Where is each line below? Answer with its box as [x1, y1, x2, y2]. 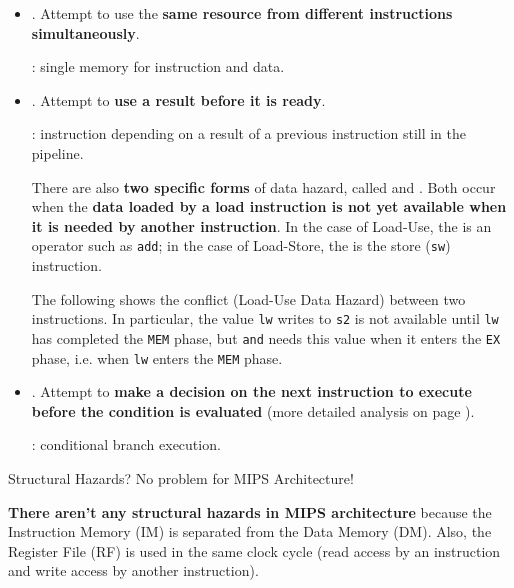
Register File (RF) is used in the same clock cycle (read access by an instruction [8, 540, 501, 561]
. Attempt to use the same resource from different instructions [31, 3, 453, 23]
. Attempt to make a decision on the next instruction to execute [31, 381, 472, 402]
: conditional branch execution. [31, 434, 221, 455]
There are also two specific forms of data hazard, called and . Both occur [31, 176, 496, 197]
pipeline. [31, 142, 84, 163]
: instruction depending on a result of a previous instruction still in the [31, 123, 467, 144]
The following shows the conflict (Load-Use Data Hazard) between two [31, 288, 466, 309]
